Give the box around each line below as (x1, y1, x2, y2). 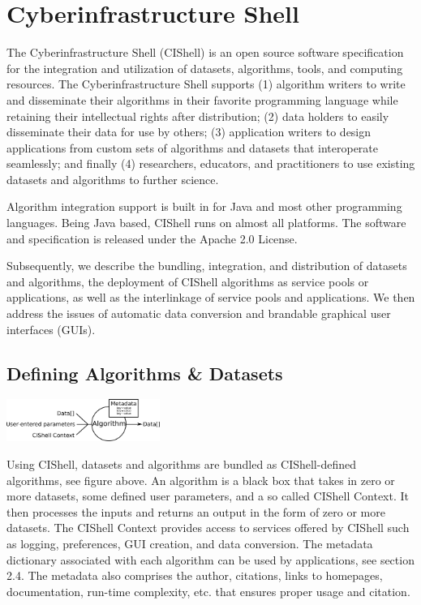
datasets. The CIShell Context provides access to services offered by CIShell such (6, 519, 410, 536)
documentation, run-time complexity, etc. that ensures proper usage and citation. (6, 582, 410, 599)
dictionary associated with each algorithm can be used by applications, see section (6, 551, 415, 568)
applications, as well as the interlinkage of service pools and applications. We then (6, 289, 415, 306)
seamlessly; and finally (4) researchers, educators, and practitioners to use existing (6, 155, 415, 172)
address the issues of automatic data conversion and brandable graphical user (6, 305, 391, 322)
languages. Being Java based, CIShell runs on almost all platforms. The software (6, 214, 406, 231)
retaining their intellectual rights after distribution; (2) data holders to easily (6, 107, 389, 124)
